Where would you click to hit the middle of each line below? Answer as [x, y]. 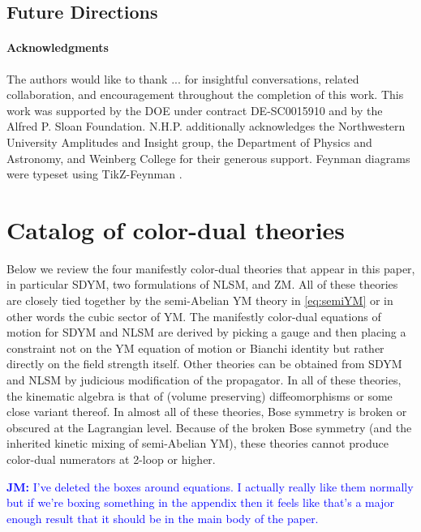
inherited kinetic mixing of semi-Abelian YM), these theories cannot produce [198, 443]
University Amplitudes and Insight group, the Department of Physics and [189, 142]
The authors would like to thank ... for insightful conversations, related [183, 78]
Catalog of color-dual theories [176, 229]
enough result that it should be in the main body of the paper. [163, 518]
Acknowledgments [58, 47]
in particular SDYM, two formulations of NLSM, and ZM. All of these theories [202, 284]
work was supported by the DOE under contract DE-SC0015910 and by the [195, 110]
